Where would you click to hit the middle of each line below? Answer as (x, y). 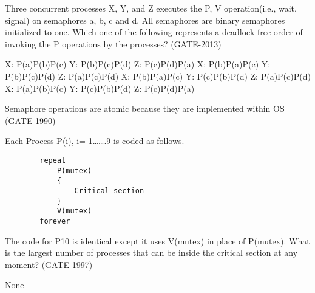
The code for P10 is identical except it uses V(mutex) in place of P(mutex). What (157, 240)
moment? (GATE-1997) (49, 264)
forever (55, 221)
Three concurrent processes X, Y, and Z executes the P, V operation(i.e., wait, (151, 8)
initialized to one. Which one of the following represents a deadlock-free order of (154, 32)
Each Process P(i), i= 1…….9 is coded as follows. (95, 141)
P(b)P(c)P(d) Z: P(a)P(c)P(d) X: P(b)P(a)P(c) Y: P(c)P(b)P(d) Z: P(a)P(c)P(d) (158, 76)
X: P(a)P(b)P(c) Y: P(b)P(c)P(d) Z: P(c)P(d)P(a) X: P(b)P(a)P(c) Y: (138, 64)
